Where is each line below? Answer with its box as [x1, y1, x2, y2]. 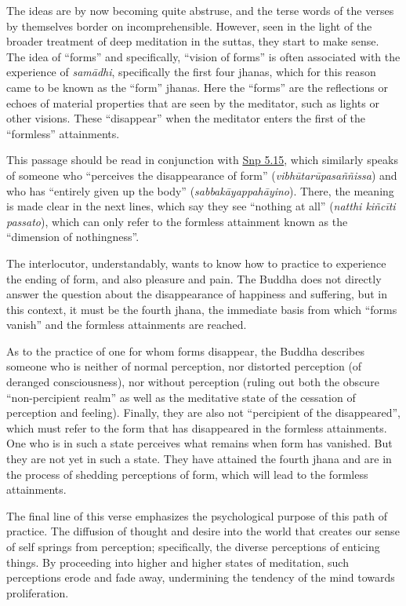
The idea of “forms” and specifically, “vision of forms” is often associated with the [6, 48, 401, 64]
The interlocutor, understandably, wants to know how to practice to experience [6, 254, 386, 271]
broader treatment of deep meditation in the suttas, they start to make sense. [6, 33, 379, 49]
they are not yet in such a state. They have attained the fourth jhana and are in [6, 451, 392, 467]
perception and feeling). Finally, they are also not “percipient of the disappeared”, [6, 404, 401, 421]
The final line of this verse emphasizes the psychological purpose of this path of [6, 507, 387, 524]
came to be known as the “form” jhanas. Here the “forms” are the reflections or [6, 78, 388, 95]
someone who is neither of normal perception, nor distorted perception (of [6, 358, 362, 374]
